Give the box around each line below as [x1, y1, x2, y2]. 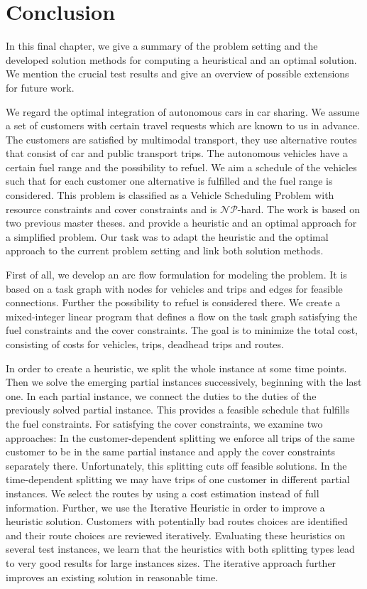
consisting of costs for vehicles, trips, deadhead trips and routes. [6, 337, 284, 351]
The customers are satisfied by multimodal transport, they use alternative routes [6, 131, 357, 146]
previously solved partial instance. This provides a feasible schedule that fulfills [6, 402, 350, 417]
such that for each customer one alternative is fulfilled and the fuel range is [6, 173, 333, 188]
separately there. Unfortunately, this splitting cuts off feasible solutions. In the [6, 458, 347, 472]
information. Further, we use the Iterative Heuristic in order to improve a [6, 499, 325, 514]
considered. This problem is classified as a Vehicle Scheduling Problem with [6, 188, 334, 202]
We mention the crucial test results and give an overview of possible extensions [6, 66, 349, 81]
